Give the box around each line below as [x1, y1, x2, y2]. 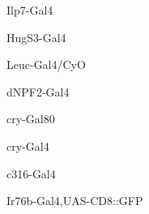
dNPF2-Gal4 [6, 83, 70, 100]
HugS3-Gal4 [6, 28, 66, 45]
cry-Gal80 [6, 110, 55, 127]
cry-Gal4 [6, 137, 49, 154]
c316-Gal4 [6, 165, 56, 182]
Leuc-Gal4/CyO [6, 56, 86, 73]
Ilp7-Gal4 [6, 2, 53, 18]
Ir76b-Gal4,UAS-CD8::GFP [6, 192, 143, 209]
